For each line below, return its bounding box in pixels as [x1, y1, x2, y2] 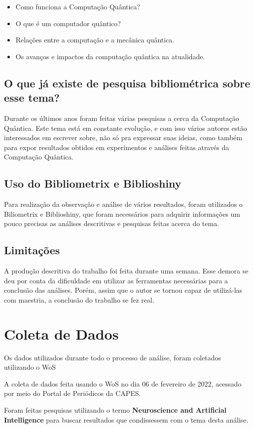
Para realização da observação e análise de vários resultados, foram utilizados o [4, 199, 243, 209]
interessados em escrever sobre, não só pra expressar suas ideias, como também [4, 132, 243, 143]
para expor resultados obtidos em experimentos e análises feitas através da [4, 142, 229, 152]
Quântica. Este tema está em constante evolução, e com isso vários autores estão [4, 122, 247, 133]
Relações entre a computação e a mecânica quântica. [15, 35, 175, 45]
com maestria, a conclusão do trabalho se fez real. [4, 294, 154, 305]
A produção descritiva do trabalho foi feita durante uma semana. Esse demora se [4, 266, 249, 276]
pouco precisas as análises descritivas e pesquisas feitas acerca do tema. [4, 218, 219, 229]
